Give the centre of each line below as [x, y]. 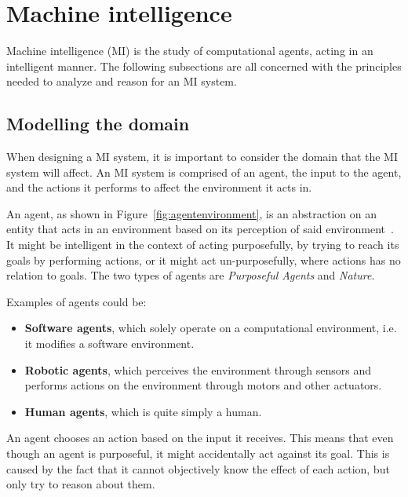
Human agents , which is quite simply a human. [143, 411]
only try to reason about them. [81, 484]
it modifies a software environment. [109, 344]
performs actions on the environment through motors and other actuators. [203, 385]
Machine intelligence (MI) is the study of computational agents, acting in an [190, 51]
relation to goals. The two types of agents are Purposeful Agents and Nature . [191, 275]
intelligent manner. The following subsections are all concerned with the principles [204, 66]
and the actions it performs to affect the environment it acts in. [159, 187]
